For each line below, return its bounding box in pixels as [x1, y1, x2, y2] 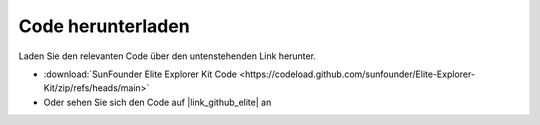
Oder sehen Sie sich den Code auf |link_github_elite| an [43, 96, 272, 108]
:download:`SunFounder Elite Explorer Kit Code [43, 68, 237, 80]
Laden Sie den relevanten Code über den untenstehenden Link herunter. [18, 50, 317, 62]
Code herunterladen [18, 15, 190, 37]
